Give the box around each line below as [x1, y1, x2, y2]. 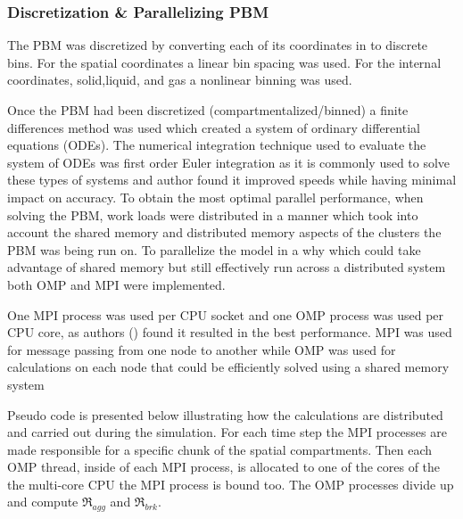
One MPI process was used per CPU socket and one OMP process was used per [7, 305, 444, 324]
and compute [7, 492, 79, 511]
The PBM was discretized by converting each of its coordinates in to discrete [7, 36, 428, 54]
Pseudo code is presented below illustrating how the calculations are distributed [7, 405, 443, 424]
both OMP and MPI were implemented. [7, 275, 226, 293]
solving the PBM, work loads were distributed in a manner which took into [7, 205, 418, 224]
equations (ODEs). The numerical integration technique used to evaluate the [7, 136, 426, 154]
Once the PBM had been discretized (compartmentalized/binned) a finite [7, 101, 409, 119]
